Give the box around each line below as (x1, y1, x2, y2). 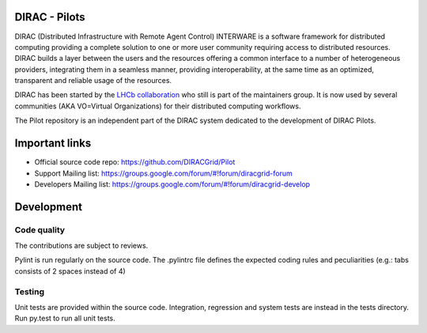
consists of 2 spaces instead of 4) (14, 266, 126, 276)
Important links (14, 137, 92, 150)
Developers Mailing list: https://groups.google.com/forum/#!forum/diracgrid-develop (34, 179, 311, 189)
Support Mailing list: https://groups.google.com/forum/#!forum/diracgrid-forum (34, 168, 293, 178)
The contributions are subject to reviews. (14, 241, 149, 251)
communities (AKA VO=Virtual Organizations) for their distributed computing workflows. (14, 101, 301, 111)
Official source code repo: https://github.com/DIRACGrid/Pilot (34, 157, 236, 167)
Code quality (14, 224, 66, 235)
